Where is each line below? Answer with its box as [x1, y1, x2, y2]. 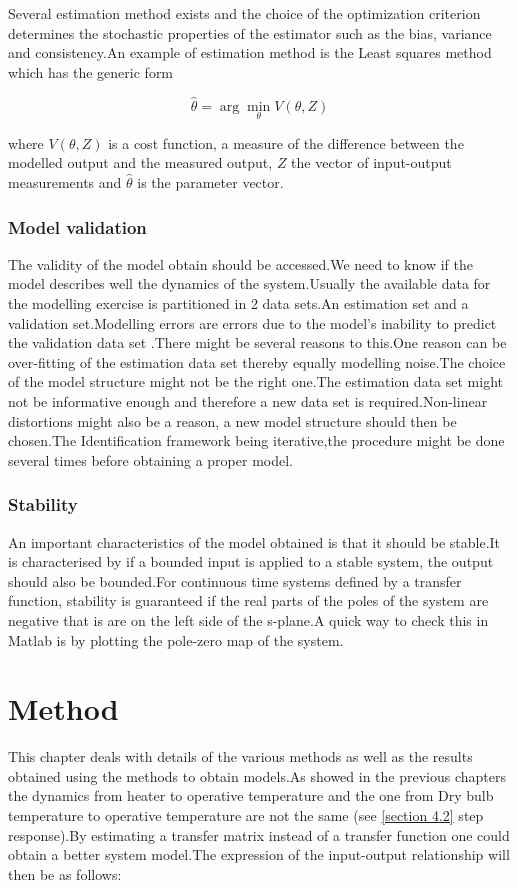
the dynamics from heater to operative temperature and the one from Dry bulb [8, 785, 494, 806]
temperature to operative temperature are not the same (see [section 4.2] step [8, 805, 484, 826]
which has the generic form [8, 61, 174, 82]
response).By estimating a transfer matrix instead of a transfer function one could [8, 824, 510, 845]
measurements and [8, 172, 122, 192]
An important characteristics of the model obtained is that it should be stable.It [8, 531, 501, 552]
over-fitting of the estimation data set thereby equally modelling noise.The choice [8, 351, 506, 372]
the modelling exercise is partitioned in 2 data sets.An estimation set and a [8, 293, 469, 313]
